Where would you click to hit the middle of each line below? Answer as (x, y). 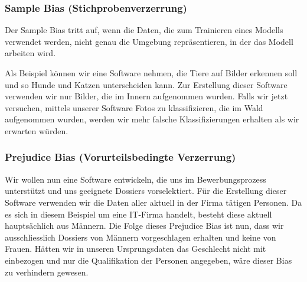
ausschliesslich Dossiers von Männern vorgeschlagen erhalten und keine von (141, 237)
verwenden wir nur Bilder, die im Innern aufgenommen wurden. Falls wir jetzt (146, 96)
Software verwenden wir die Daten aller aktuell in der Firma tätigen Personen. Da (153, 202)
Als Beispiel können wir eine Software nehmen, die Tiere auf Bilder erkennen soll (151, 73)
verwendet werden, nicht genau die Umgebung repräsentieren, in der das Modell (149, 41)
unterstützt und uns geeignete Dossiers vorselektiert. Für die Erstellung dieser (146, 191)
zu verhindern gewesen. (47, 272)
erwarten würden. (37, 130)
